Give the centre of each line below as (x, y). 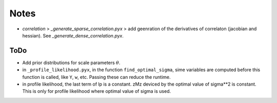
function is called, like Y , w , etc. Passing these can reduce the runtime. (97, 77)
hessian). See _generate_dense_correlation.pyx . (73, 35)
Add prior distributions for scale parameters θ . (71, 63)
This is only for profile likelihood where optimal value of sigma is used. (97, 91)
